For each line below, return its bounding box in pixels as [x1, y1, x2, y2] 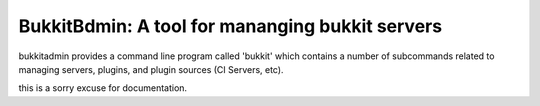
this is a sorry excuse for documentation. [18, 82, 188, 94]
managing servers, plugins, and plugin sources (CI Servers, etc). [18, 63, 284, 75]
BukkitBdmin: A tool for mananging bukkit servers [18, 15, 443, 37]
